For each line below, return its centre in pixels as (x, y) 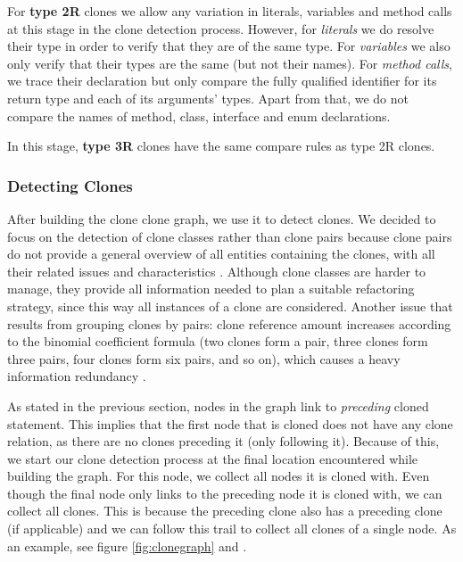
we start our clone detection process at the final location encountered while (213, 458)
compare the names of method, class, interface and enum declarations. (199, 116)
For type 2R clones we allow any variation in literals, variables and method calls (230, 11)
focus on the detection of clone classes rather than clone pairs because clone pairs (230, 236)
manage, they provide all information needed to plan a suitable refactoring (211, 289)
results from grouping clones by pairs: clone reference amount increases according (229, 323)
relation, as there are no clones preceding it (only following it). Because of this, (223, 441)
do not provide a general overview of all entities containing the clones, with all (221, 254)
